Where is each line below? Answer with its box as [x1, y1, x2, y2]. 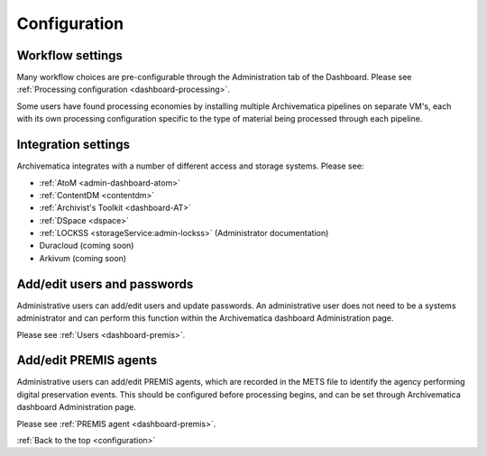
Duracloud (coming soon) [39, 240, 134, 251]
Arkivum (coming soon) [39, 252, 126, 263]
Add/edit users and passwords [16, 276, 194, 292]
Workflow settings [16, 48, 124, 63]
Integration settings [16, 137, 131, 152]
